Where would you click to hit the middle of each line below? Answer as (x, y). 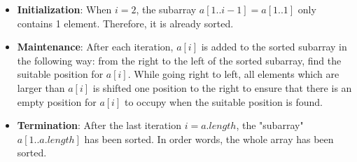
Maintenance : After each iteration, (95, 47)
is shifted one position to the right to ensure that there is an (222, 87)
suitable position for (60, 74)
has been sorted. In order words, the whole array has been (209, 139)
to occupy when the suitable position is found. (223, 101)
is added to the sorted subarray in (274, 47)
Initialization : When (64, 9)
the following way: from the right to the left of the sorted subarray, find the (179, 60)
